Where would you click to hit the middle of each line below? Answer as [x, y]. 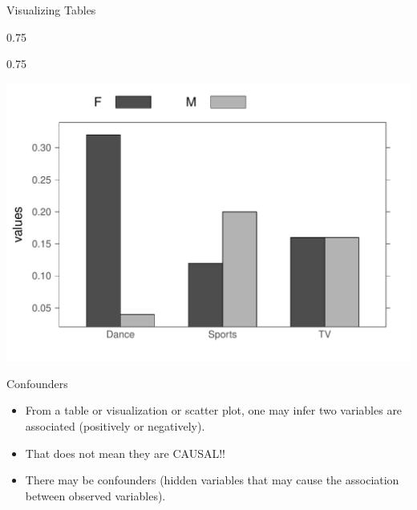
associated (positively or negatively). [115, 426]
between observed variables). [95, 495]
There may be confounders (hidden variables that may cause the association [212, 480]
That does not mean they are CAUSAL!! [125, 453]
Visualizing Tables [51, 10]
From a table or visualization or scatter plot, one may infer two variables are [214, 410]
